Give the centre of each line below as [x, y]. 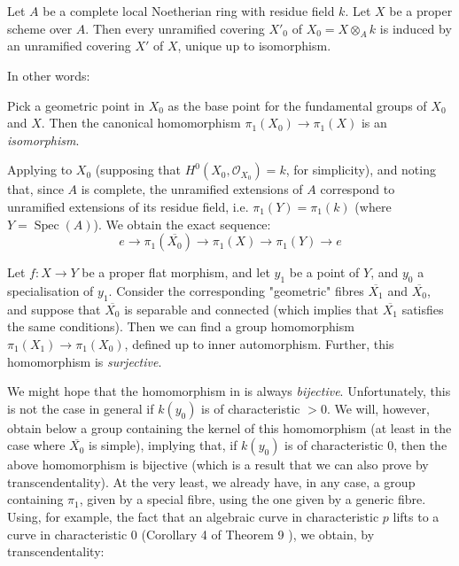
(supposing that [138, 170]
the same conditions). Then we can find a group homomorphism [181, 326]
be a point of [324, 272]
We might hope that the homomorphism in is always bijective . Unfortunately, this [229, 391]
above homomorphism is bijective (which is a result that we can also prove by [218, 465]
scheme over [40, 28]
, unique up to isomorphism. [254, 46]
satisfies [423, 309]
